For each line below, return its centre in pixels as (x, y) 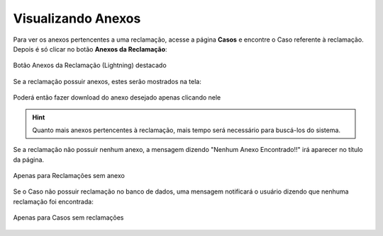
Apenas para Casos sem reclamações (68, 218)
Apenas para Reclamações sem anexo (69, 176)
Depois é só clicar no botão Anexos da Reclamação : (90, 49)
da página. (29, 160)
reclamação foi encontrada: (53, 201)
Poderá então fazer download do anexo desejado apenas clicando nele (117, 98)
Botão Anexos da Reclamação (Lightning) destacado (90, 65)
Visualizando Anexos (77, 18)
